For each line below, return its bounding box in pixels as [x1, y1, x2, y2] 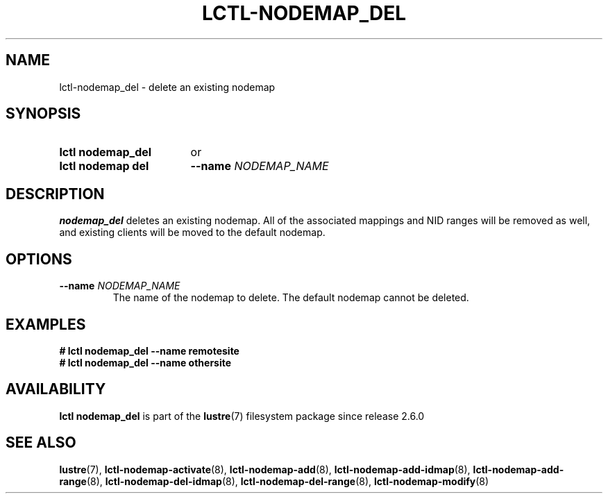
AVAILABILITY [6, 380, 106, 398]
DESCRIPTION [6, 185, 105, 203]
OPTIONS [6, 250, 72, 268]
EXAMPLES [6, 315, 86, 333]
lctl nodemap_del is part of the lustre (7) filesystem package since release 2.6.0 [59, 409, 425, 422]
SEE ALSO [6, 434, 76, 452]
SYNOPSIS [6, 105, 81, 123]
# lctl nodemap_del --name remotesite [59, 344, 239, 357]
